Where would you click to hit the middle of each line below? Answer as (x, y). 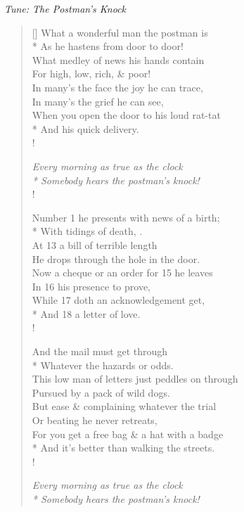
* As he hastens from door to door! (108, 46)
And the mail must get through (100, 351)
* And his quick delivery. (85, 128)
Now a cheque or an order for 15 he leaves (122, 273)
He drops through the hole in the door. (116, 258)
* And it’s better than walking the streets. (123, 448)
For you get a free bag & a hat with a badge (128, 434)
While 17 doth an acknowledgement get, (118, 300)
